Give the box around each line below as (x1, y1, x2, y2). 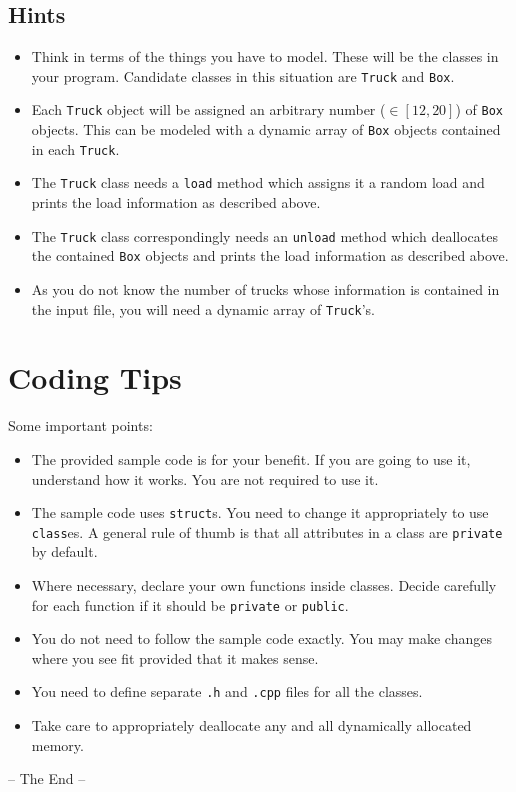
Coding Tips (8, 357, 182, 398)
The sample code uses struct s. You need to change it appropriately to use (31, 502, 489, 523)
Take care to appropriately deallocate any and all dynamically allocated (31, 715, 472, 736)
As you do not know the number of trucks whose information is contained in (31, 278, 500, 299)
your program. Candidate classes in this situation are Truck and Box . (31, 65, 455, 86)
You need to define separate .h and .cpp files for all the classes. (31, 681, 423, 702)
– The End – (8, 768, 86, 789)
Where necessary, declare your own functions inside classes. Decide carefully (31, 575, 497, 596)
